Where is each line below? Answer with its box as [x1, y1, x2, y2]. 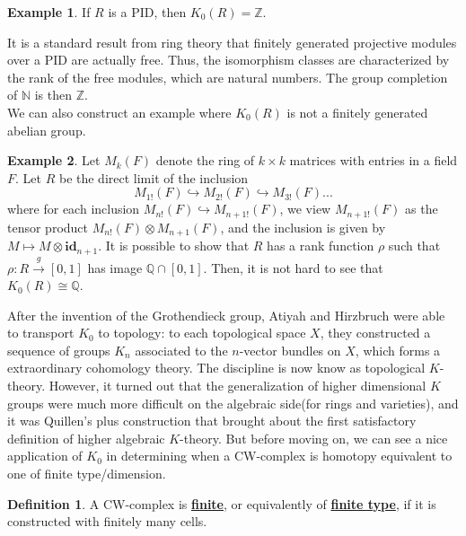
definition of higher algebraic [7, 428, 165, 447]
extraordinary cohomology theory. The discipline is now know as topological [7, 358, 426, 377]
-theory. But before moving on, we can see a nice [180, 428, 448, 447]
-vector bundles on [239, 340, 341, 359]
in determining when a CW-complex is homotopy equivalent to [106, 446, 453, 465]
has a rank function [267, 236, 374, 255]
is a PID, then [108, 3, 187, 21]
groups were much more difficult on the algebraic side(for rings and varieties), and [7, 393, 459, 412]
